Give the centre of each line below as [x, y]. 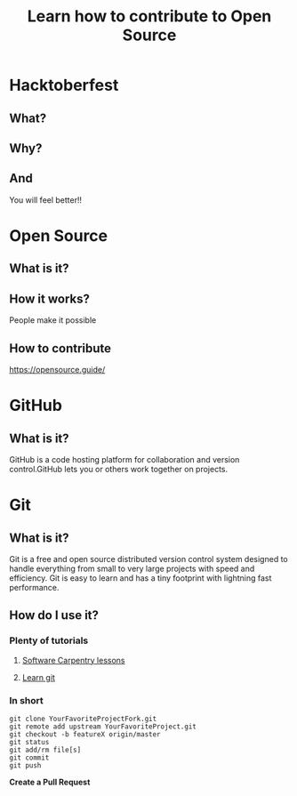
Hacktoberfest [64, 85]
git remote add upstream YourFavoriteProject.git [103, 727]
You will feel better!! [46, 200]
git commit [29, 758]
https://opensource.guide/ [57, 369]
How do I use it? [54, 615]
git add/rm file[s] [45, 750]
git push [25, 765]
